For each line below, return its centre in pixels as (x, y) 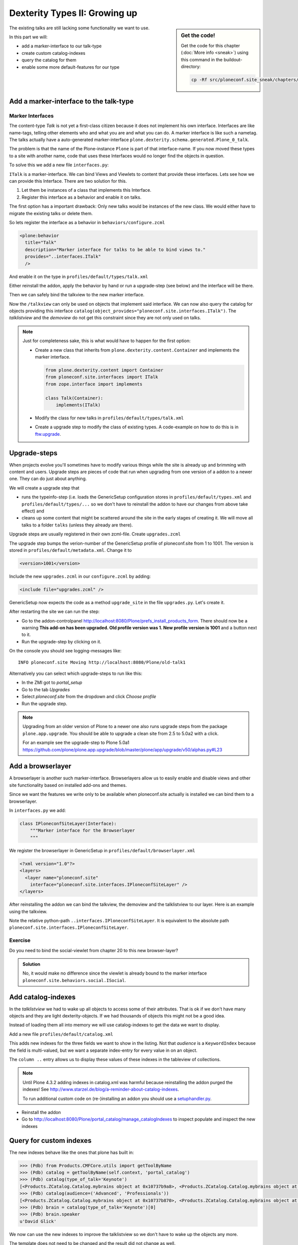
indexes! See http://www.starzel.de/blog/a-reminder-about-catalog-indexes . (101, 1089)
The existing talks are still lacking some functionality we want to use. (79, 28)
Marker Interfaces (32, 116)
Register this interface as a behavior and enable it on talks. (81, 197)
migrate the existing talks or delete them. (51, 213)
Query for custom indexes (50, 1140)
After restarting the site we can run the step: (54, 612)
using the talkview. (28, 911)
